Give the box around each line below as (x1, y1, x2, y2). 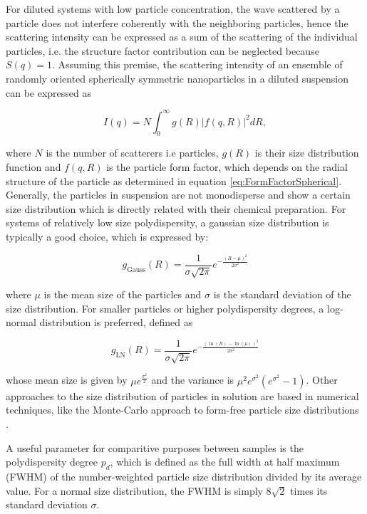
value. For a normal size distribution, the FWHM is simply (6, 483, 263, 498)
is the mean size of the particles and (43, 287, 202, 302)
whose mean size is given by (6, 372, 128, 387)
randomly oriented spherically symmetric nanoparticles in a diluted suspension (6, 70, 348, 85)
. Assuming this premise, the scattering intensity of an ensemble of (51, 57, 343, 72)
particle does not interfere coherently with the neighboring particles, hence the (6, 15, 348, 30)
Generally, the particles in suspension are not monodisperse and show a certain (6, 187, 351, 202)
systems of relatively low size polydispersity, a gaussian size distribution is (6, 215, 329, 230)
